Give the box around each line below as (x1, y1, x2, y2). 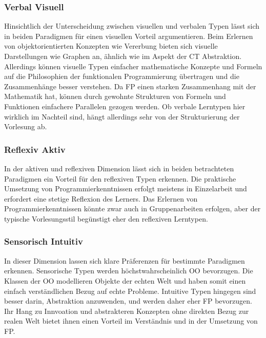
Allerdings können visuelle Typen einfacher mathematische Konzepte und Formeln (4, 61, 262, 71)
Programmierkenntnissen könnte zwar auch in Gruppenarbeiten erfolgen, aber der (4, 203, 261, 214)
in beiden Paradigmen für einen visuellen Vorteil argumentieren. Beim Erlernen (4, 30, 253, 41)
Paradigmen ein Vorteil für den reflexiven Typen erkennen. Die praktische (4, 173, 236, 184)
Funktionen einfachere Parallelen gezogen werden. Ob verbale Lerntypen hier (4, 101, 245, 111)
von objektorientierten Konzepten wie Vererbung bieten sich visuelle (4, 41, 218, 51)
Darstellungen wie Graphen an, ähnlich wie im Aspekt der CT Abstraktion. (4, 51, 242, 61)
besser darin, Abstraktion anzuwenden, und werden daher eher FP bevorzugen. (4, 295, 252, 306)
